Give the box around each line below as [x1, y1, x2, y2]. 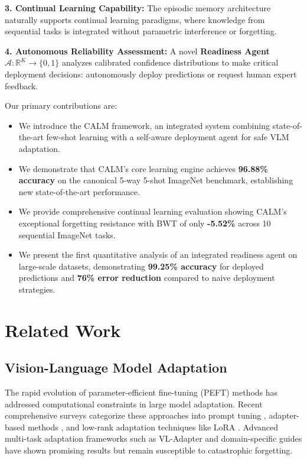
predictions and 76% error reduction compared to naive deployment [18, 271, 275, 284]
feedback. [5, 79, 38, 92]
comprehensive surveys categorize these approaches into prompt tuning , [5, 409, 266, 422]
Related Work [5, 318, 121, 342]
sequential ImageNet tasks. [18, 228, 116, 241]
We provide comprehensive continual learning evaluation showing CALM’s [18, 205, 287, 218]
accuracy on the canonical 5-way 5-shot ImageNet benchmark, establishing [18, 174, 293, 186]
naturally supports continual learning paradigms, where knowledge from [5, 13, 265, 25]
